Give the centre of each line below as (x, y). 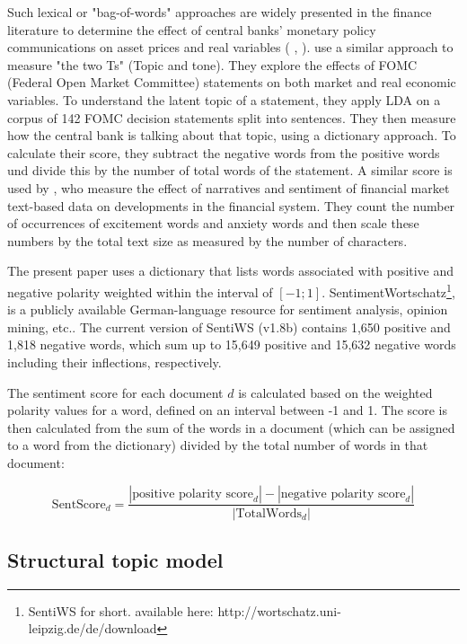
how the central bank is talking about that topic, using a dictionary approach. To (232, 135)
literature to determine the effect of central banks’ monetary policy (192, 29)
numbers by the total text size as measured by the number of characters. (207, 240)
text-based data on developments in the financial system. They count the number (231, 205)
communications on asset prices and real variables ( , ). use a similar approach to (230, 47)
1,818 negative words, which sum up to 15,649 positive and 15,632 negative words (232, 344)
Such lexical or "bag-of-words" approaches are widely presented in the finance (220, 12)
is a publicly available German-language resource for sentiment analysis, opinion (228, 309)
